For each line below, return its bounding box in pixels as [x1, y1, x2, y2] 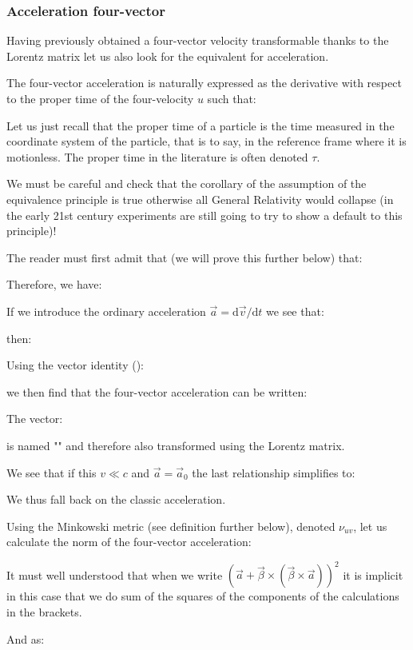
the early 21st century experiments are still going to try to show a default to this [6, 206, 403, 223]
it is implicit [343, 566, 403, 583]
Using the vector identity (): [6, 357, 145, 373]
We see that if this [6, 464, 97, 481]
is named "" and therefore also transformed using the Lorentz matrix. [6, 437, 345, 453]
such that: [207, 90, 256, 106]
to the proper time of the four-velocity [6, 90, 194, 106]
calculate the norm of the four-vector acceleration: [6, 533, 252, 550]
